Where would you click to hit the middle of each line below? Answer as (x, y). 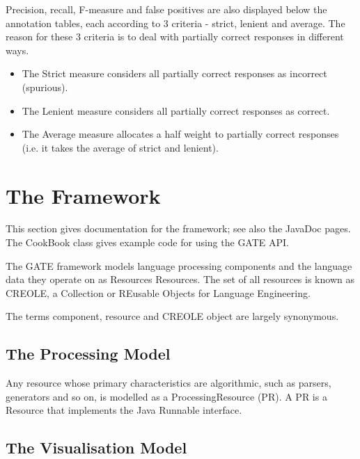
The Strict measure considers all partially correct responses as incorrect (174, 73)
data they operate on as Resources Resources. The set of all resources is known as (180, 279)
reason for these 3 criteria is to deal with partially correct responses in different (175, 37)
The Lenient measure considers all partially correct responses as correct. (176, 110)
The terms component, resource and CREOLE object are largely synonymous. (172, 316)
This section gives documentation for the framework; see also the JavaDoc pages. (178, 228)
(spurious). (45, 87)
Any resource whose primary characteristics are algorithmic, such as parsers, (169, 383)
